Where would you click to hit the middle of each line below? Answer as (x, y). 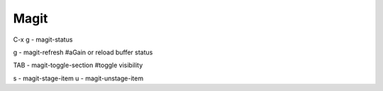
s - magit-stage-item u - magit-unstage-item (78, 78)
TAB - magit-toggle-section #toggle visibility (78, 65)
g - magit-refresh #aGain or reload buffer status (83, 52)
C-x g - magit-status (43, 40)
